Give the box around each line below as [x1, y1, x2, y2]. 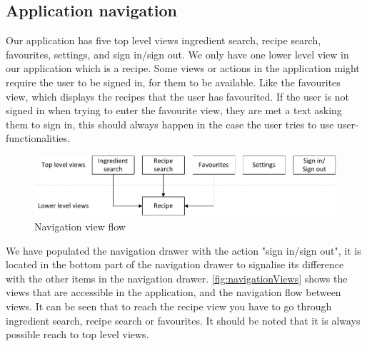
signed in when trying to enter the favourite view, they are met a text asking [6, 103, 342, 118]
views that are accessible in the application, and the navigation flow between [6, 285, 341, 300]
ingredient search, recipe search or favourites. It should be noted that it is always [6, 312, 361, 327]
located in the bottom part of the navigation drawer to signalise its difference [6, 257, 344, 272]
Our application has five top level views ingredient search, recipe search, [6, 33, 321, 48]
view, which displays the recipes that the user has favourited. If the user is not [6, 88, 349, 103]
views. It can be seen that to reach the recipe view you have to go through [6, 299, 332, 313]
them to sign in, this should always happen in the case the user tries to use [6, 116, 334, 131]
